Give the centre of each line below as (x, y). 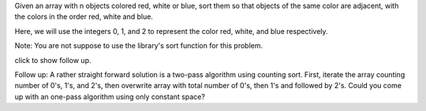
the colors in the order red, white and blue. (84, 17)
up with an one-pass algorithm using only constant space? (110, 96)
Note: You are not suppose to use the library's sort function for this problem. (139, 46)
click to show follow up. (53, 60)
